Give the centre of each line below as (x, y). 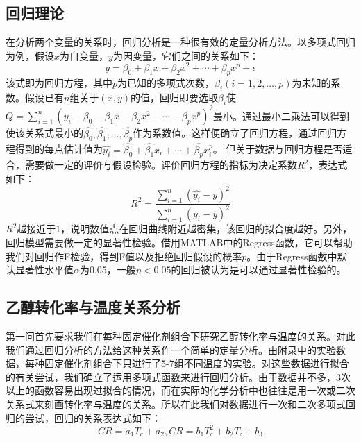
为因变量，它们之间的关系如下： (186, 55)
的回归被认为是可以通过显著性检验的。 (259, 270)
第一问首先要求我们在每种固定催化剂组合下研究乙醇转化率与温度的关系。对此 (180, 336)
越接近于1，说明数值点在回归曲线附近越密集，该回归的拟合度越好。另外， (185, 229)
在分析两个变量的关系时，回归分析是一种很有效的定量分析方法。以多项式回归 (180, 42)
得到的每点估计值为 (59, 149)
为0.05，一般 (108, 270)
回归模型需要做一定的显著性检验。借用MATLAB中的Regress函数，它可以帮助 (179, 243)
